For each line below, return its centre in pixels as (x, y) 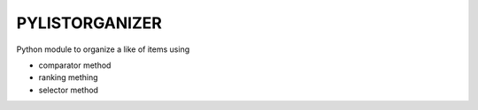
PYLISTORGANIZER (89, 23)
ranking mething (68, 77)
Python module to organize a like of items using (103, 49)
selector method (69, 90)
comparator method (75, 65)
